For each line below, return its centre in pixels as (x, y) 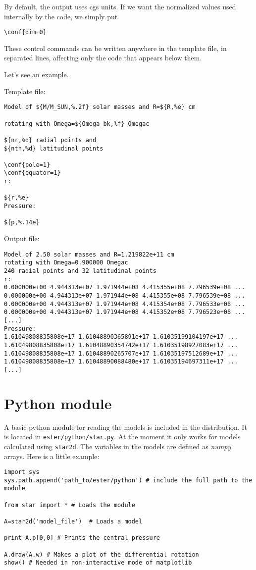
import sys (22, 472)
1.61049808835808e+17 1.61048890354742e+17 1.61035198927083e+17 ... (121, 345)
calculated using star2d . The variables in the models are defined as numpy (118, 446)
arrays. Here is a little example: (52, 456)
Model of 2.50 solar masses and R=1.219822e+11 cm (89, 254)
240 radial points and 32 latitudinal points (80, 271)
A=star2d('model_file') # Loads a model (73, 522)
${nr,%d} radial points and (50, 140)
